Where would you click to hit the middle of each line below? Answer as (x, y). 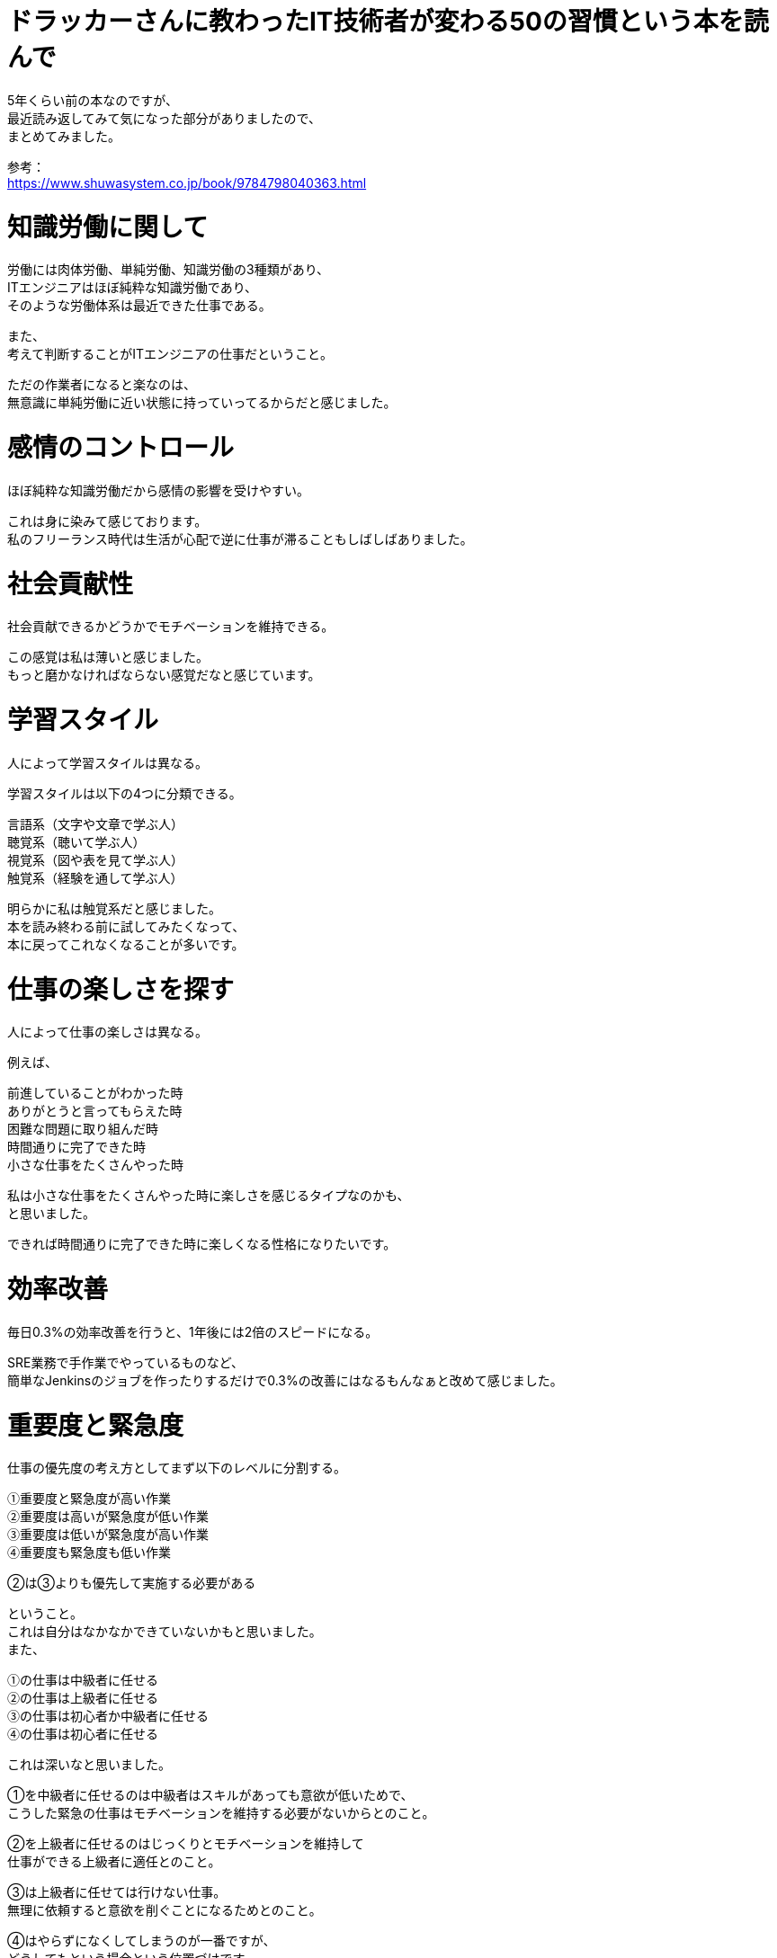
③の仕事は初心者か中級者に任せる (108, 1717)
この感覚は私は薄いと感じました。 (108, 657)
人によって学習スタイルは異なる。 (107, 762)
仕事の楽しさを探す (121, 989)
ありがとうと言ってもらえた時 (95, 1112)
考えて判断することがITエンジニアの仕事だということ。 (170, 354)
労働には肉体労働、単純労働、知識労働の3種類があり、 (169, 270)
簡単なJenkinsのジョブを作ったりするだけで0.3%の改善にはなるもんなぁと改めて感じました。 (285, 1380)
